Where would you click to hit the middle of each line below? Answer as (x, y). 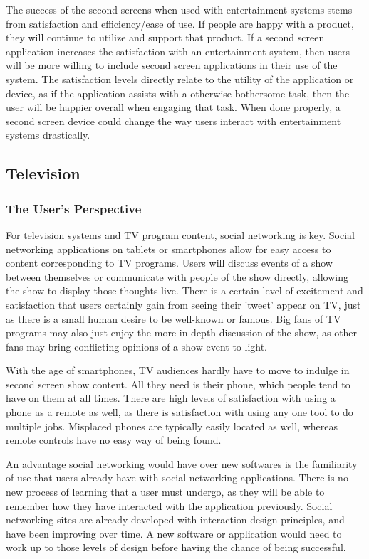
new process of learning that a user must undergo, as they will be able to (165, 492)
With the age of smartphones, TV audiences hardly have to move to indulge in (178, 370)
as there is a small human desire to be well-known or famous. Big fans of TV (173, 318)
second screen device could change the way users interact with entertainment (173, 121)
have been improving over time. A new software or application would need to (174, 533)
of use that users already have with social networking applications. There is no (177, 478)
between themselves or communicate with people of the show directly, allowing (177, 276)
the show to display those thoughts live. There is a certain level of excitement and (184, 291)
